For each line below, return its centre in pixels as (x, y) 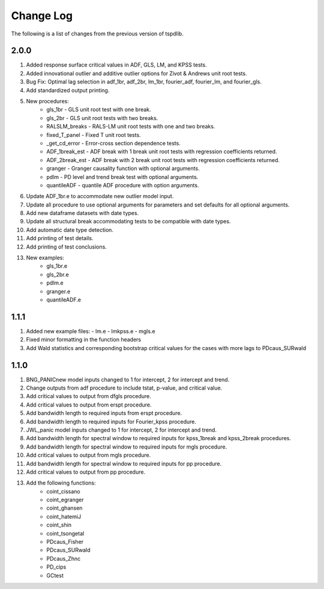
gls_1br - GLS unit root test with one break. (99, 110)
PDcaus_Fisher (65, 542)
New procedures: (47, 101)
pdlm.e (55, 283)
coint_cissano (63, 491)
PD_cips (56, 567)
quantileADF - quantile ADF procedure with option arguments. (123, 185)
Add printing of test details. (60, 238)
